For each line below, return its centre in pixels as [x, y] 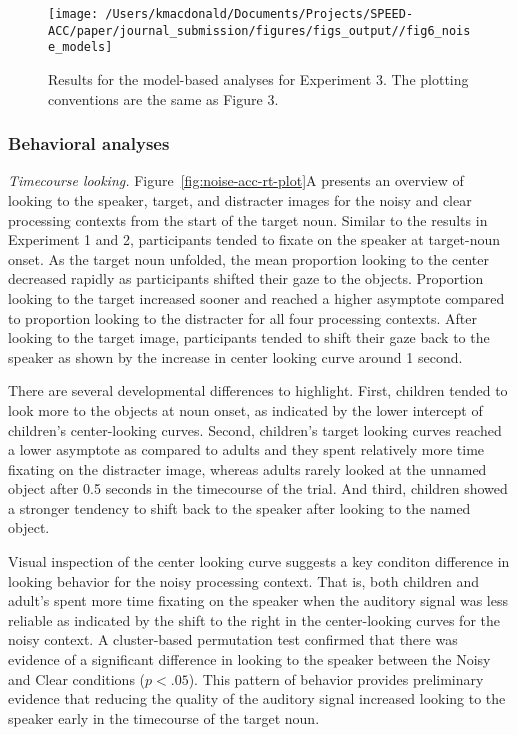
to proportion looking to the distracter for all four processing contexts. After [242, 317]
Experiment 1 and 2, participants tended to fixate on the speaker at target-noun [254, 239]
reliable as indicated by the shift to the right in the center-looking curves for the [254, 619]
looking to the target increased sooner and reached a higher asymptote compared [256, 297]
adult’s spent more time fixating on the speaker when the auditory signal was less [258, 600]
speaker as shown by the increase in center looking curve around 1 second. [235, 356]
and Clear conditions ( [77, 678]
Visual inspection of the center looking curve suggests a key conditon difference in [259, 561]
